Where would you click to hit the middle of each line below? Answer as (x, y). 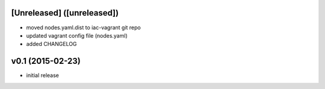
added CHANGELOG (52, 44)
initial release (43, 75)
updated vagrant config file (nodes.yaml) (77, 35)
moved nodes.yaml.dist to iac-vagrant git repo (83, 27)
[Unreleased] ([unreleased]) (65, 13)
